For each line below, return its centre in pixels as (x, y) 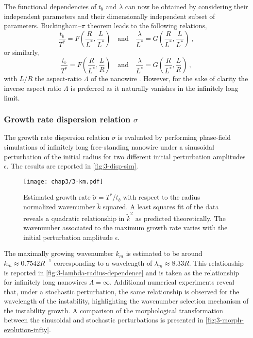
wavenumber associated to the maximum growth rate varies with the (126, 228)
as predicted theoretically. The (180, 218)
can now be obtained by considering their (186, 6)
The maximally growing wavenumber (59, 253)
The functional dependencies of (50, 6)
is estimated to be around (164, 253)
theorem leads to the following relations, (147, 25)
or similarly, (22, 52)
